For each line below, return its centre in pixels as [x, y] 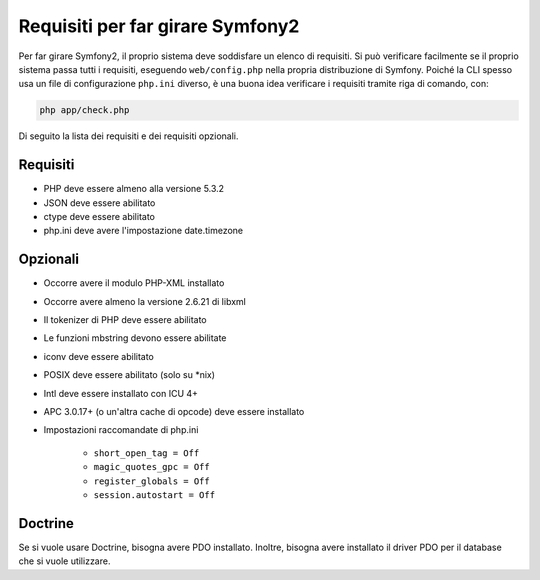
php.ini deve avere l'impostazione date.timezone [143, 231]
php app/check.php [84, 110]
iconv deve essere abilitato [99, 356]
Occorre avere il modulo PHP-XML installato [134, 283]
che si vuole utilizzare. [64, 561]
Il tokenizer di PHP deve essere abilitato [125, 320]
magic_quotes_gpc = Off [151, 467]
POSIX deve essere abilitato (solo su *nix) [129, 375]
